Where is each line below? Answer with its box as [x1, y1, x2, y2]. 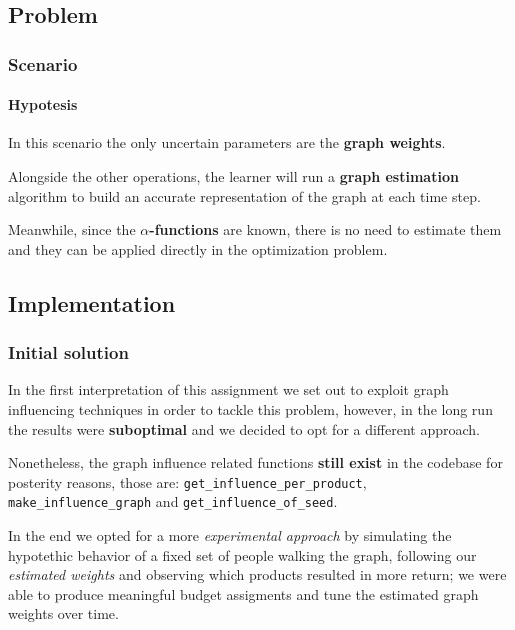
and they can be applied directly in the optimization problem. [8, 238, 388, 259]
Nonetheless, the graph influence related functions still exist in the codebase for [8, 452, 503, 473]
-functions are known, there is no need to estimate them [149, 219, 502, 240]
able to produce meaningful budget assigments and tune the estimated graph [8, 583, 479, 604]
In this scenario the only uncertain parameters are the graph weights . [8, 132, 446, 153]
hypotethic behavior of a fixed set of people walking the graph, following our [8, 544, 477, 565]
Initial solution [8, 340, 129, 365]
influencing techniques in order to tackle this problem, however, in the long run [8, 398, 493, 419]
